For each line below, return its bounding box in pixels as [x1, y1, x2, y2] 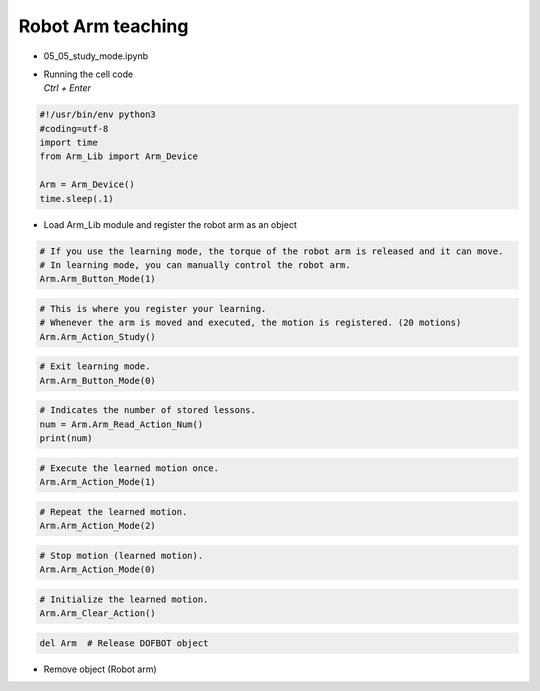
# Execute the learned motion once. [39, 462, 220, 474]
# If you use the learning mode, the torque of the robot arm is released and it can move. [39, 245, 504, 257]
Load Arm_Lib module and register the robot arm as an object [43, 218, 297, 230]
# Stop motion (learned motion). [39, 550, 204, 561]
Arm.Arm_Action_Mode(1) [39, 476, 157, 488]
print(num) [39, 433, 93, 444]
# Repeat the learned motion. [39, 506, 188, 517]
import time [39, 137, 99, 149]
